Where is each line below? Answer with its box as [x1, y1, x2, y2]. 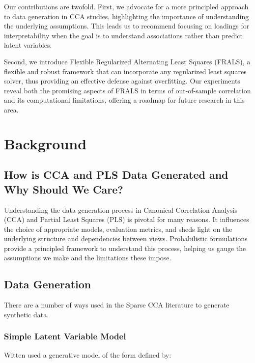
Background [4, 133, 87, 153]
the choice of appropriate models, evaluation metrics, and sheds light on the [4, 223, 232, 234]
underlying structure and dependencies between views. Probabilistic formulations [4, 233, 248, 244]
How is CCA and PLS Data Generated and [4, 167, 228, 182]
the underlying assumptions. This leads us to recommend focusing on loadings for [4, 21, 250, 31]
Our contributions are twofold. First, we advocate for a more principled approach [4, 1, 249, 11]
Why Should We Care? [4, 181, 123, 196]
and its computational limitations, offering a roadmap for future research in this [4, 95, 245, 105]
